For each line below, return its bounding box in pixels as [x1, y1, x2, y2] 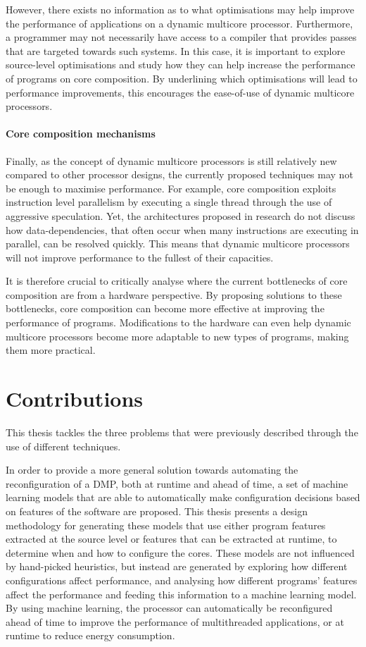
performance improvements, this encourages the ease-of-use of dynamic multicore [6, 85, 355, 99]
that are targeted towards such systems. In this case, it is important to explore [6, 43, 346, 58]
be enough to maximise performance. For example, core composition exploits [6, 180, 336, 195]
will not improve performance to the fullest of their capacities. [6, 249, 274, 264]
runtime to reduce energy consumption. [6, 628, 175, 643]
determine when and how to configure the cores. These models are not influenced [6, 545, 355, 560]
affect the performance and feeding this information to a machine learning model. [6, 586, 357, 601]
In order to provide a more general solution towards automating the [6, 462, 298, 477]
